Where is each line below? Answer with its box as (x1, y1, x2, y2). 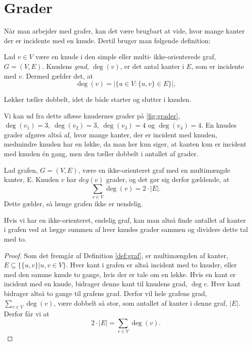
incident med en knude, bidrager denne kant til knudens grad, (4, 279, 188, 289)
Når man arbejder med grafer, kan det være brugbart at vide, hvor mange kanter (4, 26, 245, 36)
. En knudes (201, 120, 237, 130)
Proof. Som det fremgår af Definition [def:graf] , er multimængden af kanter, (4, 250, 228, 260)
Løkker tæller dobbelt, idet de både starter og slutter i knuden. (4, 94, 191, 104)
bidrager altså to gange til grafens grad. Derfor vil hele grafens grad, (4, 288, 207, 298)
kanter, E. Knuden (4, 174, 59, 184)
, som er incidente (191, 61, 244, 71)
